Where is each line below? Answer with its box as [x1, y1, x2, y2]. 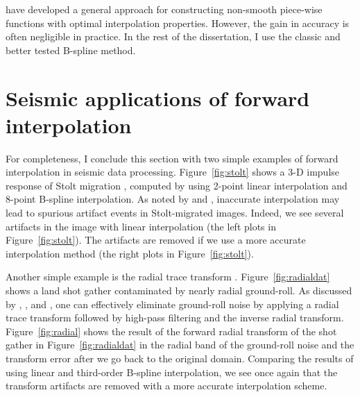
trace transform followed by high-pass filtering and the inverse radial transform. [6, 310, 344, 325]
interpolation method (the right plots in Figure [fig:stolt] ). [6, 246, 254, 260]
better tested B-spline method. [6, 42, 136, 57]
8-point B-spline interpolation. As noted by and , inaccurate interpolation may [6, 192, 340, 206]
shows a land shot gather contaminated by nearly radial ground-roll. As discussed [6, 283, 352, 298]
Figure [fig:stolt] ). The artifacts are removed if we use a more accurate [6, 233, 306, 247]
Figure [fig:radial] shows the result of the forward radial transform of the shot [6, 323, 337, 338]
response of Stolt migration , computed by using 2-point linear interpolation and [6, 178, 348, 192]
